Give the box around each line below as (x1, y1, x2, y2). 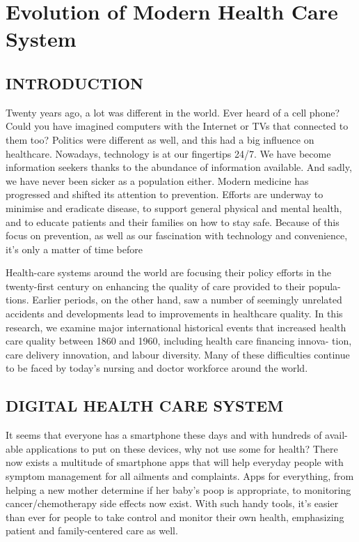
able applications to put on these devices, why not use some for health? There (6, 441, 338, 456)
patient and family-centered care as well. (6, 523, 178, 538)
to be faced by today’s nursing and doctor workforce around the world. (6, 361, 308, 375)
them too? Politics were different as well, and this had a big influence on (6, 132, 314, 146)
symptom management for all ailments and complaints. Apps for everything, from (6, 469, 354, 483)
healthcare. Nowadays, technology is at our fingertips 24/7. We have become (6, 146, 331, 160)
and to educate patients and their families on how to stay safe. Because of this (6, 214, 340, 229)
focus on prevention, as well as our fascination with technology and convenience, (6, 228, 348, 243)
